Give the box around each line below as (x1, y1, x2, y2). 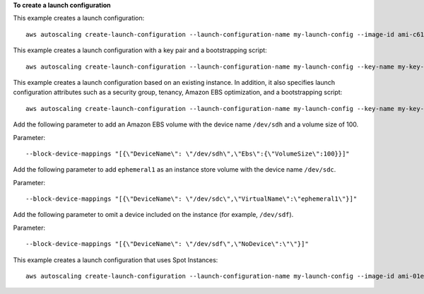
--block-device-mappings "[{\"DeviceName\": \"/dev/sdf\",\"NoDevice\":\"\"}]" (25, 240, 309, 248)
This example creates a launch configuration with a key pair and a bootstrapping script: (13, 46, 268, 54)
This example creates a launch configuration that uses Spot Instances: (13, 255, 218, 264)
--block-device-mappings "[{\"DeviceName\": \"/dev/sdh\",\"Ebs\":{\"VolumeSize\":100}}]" (25, 149, 350, 158)
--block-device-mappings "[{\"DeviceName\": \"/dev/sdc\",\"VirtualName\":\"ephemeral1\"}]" (25, 195, 358, 203)
